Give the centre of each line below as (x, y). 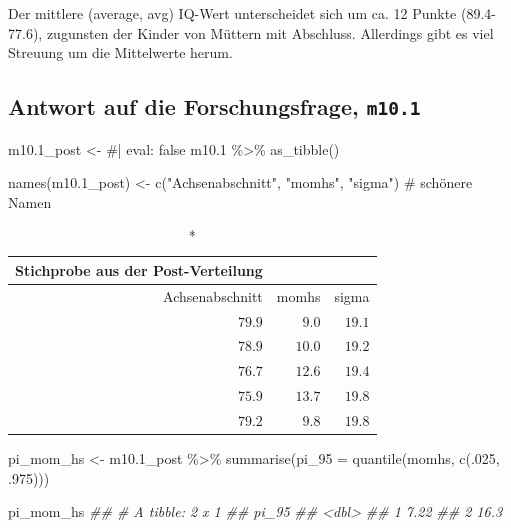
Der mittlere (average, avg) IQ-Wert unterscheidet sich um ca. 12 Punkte (232, 13)
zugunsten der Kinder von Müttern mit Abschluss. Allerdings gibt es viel (270, 32)
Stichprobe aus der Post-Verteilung (139, 269)
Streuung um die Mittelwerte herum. (120, 52)
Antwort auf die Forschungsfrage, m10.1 (214, 106)
